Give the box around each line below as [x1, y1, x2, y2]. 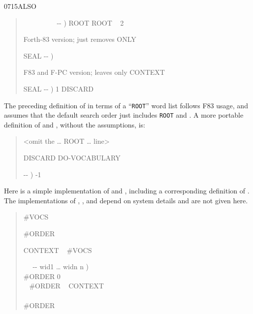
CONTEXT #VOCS [23, 245, 92, 255]
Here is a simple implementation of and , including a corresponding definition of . [4, 186, 250, 196]
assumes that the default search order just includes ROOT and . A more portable [4, 110, 244, 120]
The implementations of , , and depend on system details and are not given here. [4, 195, 248, 205]
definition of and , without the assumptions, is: [4, 119, 145, 129]
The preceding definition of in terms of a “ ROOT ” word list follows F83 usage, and [4, 100, 248, 110]
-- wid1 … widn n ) [32, 261, 89, 272]
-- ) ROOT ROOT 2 [57, 17, 124, 28]
